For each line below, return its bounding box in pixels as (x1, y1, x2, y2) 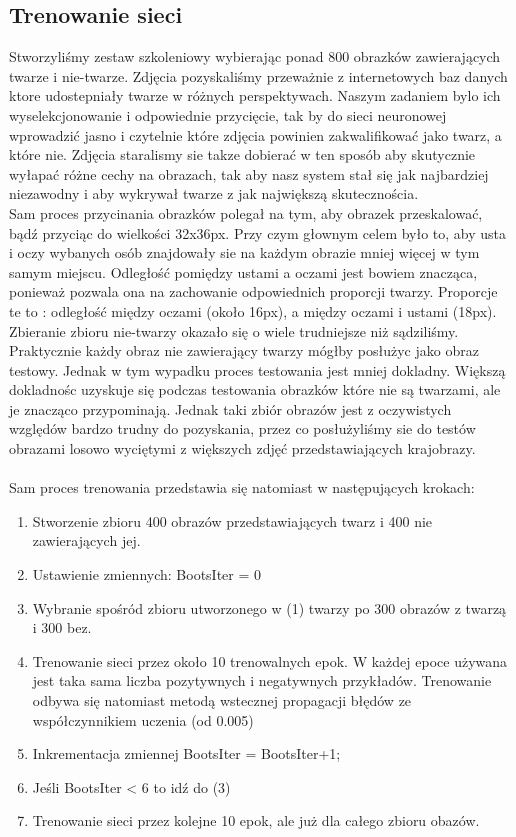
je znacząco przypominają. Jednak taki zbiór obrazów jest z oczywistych (9, 398, 452, 419)
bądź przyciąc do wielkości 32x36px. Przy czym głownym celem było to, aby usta (9, 222, 507, 243)
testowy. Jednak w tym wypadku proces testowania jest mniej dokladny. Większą (9, 359, 506, 380)
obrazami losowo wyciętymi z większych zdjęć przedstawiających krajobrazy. (9, 438, 476, 459)
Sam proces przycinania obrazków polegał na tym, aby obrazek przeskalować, (9, 202, 483, 223)
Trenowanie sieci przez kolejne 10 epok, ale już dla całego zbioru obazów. (32, 810, 480, 831)
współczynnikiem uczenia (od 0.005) (32, 709, 254, 730)
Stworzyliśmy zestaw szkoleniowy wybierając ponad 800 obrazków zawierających (9, 46, 501, 67)
